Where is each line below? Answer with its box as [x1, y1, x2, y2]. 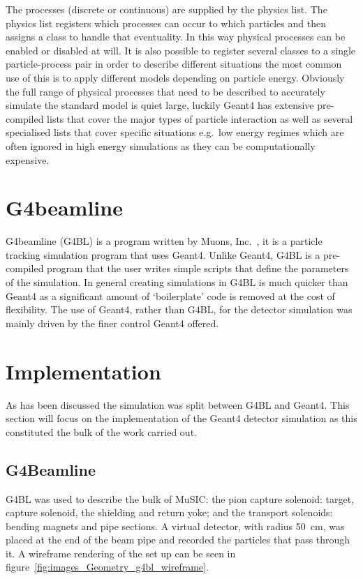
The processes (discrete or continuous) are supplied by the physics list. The [6, 2, 327, 16]
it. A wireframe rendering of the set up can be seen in [6, 546, 236, 560]
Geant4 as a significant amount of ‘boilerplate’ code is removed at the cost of [6, 288, 335, 303]
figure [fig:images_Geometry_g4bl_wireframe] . [6, 559, 209, 574]
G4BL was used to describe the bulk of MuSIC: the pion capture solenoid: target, [6, 491, 355, 506]
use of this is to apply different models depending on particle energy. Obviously [6, 70, 345, 84]
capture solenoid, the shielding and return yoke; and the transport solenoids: [6, 505, 333, 520]
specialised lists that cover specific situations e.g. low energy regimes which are [6, 125, 344, 140]
